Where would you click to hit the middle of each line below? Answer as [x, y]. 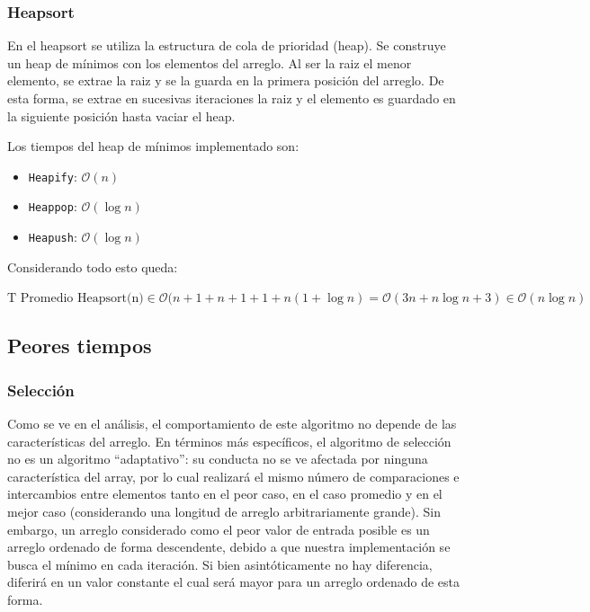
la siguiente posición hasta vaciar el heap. [121, 115]
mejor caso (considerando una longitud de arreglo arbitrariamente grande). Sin [224, 511]
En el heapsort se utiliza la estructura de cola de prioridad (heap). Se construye [227, 45]
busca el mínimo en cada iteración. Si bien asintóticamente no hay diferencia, [220, 564]
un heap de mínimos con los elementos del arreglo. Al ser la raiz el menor [210, 62]
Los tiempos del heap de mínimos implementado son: [153, 146]
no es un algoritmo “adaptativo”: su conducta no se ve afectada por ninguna [218, 459]
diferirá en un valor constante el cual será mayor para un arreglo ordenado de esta [234, 582]
